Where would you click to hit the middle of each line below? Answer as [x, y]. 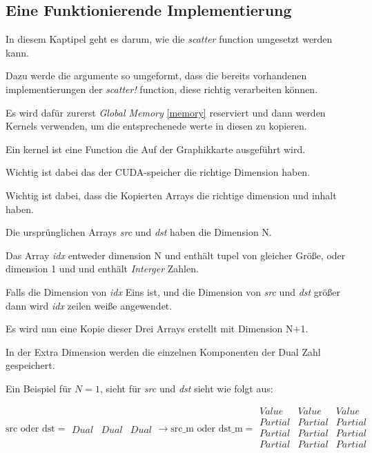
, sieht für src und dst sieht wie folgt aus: [186, 388]
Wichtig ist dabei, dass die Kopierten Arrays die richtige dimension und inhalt [171, 195]
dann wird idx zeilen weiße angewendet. [89, 305]
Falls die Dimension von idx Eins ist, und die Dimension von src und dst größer [173, 291]
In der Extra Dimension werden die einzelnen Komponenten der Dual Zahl [163, 351]
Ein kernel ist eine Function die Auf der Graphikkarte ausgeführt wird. [156, 149]
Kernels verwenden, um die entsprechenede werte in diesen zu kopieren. [156, 126]
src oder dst [30, 429]
